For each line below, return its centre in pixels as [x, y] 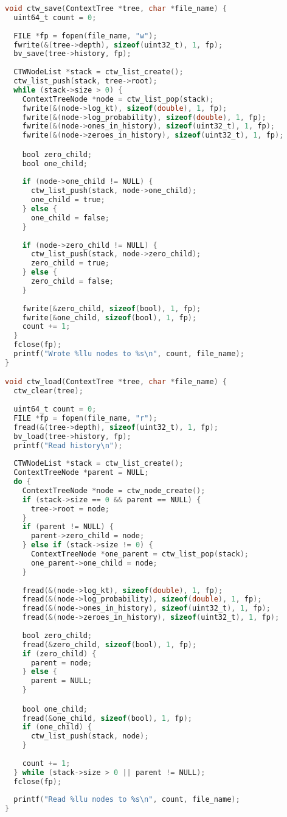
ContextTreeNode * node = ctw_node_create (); [114, 490]
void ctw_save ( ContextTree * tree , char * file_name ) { [116, 9]
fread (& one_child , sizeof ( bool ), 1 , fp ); [107, 718]
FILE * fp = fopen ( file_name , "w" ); [85, 36]
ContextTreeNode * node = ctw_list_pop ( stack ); [118, 99]
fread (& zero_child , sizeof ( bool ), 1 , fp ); [109, 644]
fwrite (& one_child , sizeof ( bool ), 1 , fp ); [109, 317]
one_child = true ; [68, 200]
